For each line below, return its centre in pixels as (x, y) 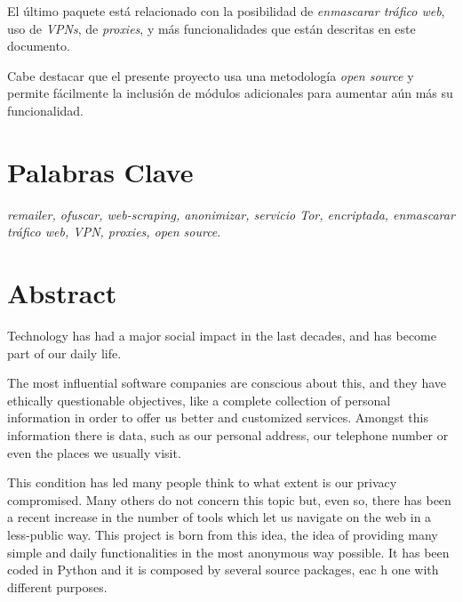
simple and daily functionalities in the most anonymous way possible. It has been (228, 552)
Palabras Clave (100, 171)
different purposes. (57, 586)
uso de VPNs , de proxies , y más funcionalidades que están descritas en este (212, 28)
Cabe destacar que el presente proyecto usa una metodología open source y (211, 75)
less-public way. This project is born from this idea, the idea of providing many (223, 534)
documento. (39, 46)
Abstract (62, 293)
